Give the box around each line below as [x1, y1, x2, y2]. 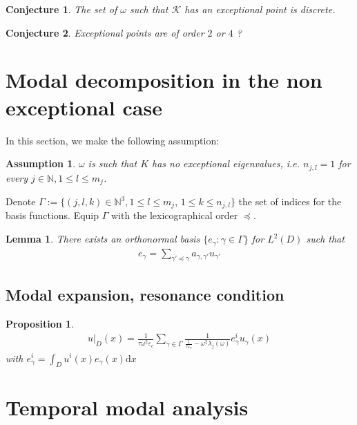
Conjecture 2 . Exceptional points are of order [6, 25, 204, 39]
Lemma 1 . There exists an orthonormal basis [6, 232, 200, 246]
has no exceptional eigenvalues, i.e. [152, 156, 300, 171]
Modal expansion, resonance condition [6, 283, 284, 305]
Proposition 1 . [6, 316, 74, 330]
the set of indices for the [238, 194, 342, 208]
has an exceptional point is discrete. [184, 2, 336, 16]
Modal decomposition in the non [6, 66, 322, 94]
